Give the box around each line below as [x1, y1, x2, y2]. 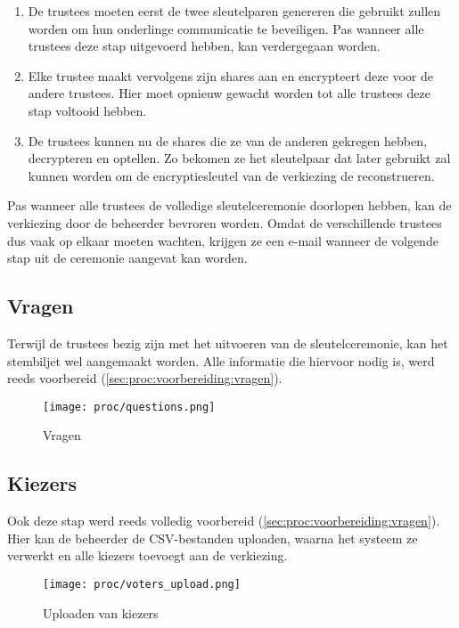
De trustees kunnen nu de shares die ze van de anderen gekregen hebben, [28, 131, 427, 150]
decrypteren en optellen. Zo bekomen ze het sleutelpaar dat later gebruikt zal [28, 149, 451, 167]
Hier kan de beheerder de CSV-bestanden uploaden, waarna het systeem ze [7, 528, 418, 547]
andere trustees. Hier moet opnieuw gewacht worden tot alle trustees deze [28, 84, 430, 102]
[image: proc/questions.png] [43, 400, 216, 413]
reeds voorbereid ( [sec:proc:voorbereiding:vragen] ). [7, 369, 283, 387]
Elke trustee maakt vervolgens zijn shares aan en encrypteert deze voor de [28, 66, 433, 85]
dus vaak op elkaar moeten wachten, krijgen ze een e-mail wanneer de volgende [7, 231, 439, 249]
